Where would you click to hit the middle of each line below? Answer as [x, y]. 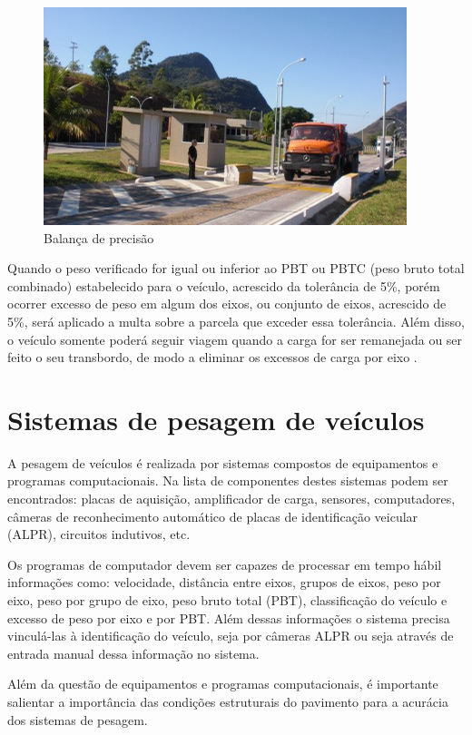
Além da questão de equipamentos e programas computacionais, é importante [223, 684]
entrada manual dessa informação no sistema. [133, 653]
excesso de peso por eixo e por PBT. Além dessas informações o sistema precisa [229, 617]
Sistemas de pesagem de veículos [216, 419]
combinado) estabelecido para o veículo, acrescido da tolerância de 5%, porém [224, 285]
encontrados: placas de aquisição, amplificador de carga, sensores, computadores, [231, 499]
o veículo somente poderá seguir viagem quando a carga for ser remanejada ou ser [235, 339]
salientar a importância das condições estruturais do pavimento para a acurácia [228, 701]
